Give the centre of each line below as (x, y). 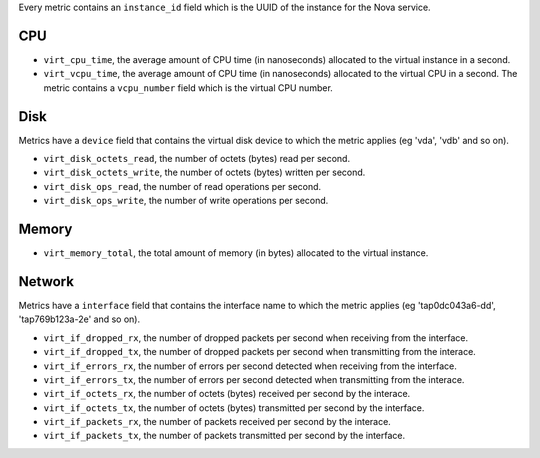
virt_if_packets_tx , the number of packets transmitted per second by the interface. (224, 436)
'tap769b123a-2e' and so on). (79, 319)
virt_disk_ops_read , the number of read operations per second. (182, 186)
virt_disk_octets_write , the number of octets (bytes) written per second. (204, 172)
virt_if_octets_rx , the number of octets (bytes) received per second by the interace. (227, 394)
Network (46, 281)
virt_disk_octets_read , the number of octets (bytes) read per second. (196, 158)
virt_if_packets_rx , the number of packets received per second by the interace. (217, 422)
